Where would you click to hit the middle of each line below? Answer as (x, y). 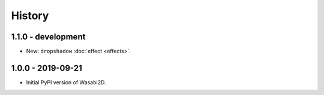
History (30, 16)
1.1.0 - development (48, 37)
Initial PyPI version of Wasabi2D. (66, 82)
